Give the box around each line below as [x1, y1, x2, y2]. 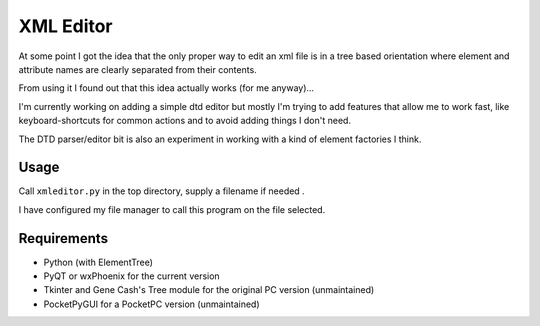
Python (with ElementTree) [43, 256, 154, 268]
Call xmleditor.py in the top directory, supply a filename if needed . [18, 185, 305, 197]
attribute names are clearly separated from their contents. [18, 63, 257, 75]
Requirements [18, 230, 109, 247]
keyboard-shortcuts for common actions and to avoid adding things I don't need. [18, 115, 352, 127]
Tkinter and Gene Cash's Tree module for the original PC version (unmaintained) [43, 284, 375, 296]
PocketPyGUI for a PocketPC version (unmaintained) [43, 298, 260, 310]
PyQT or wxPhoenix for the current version [43, 270, 220, 282]
